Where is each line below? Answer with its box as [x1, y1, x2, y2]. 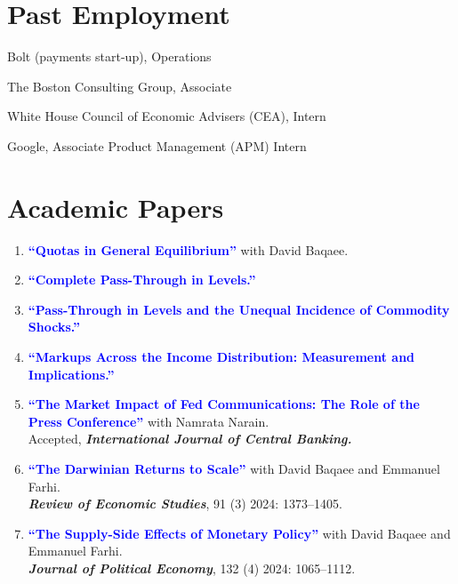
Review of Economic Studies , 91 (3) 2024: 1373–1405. [28, 494, 342, 513]
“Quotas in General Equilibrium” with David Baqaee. [28, 240, 349, 259]
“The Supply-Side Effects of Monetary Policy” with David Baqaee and [28, 524, 451, 542]
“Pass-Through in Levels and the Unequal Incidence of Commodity [28, 300, 450, 318]
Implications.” [28, 364, 115, 383]
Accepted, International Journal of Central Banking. [28, 429, 352, 448]
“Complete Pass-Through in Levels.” [28, 270, 256, 289]
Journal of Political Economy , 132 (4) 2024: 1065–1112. [28, 558, 356, 577]
